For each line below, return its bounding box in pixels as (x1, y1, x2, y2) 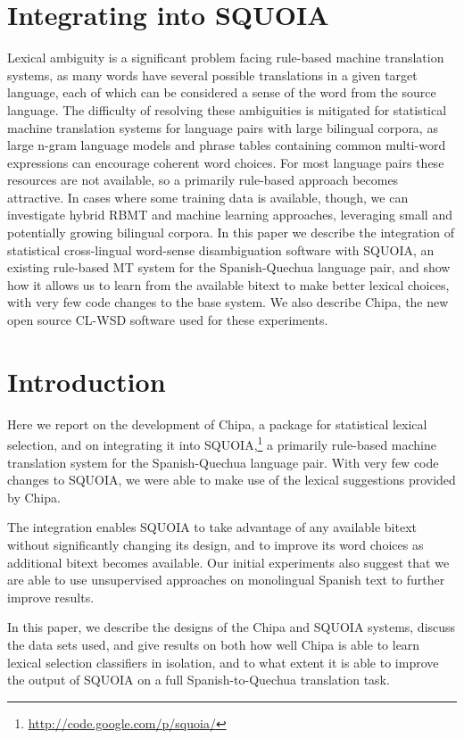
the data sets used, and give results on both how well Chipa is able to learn (7, 635, 420, 653)
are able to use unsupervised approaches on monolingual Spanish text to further (7, 570, 445, 589)
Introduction (7, 362, 166, 399)
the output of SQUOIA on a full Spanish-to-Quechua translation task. (7, 670, 390, 689)
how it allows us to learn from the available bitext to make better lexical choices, (7, 275, 450, 294)
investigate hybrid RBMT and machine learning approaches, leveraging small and (7, 205, 452, 224)
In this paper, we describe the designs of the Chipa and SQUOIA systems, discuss (7, 618, 456, 636)
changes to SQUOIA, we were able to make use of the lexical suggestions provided (7, 470, 456, 489)
